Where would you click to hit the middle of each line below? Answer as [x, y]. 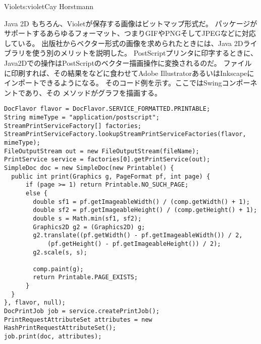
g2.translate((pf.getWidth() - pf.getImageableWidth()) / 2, [138, 235]
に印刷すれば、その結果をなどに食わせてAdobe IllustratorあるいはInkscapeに [129, 73]
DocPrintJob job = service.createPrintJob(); [82, 311]
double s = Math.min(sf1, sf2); [87, 218]
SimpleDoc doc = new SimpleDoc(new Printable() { [89, 168]
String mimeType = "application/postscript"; [82, 117]
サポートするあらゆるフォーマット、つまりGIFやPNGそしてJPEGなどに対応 [130, 33]
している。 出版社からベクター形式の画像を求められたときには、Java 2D [124, 43]
